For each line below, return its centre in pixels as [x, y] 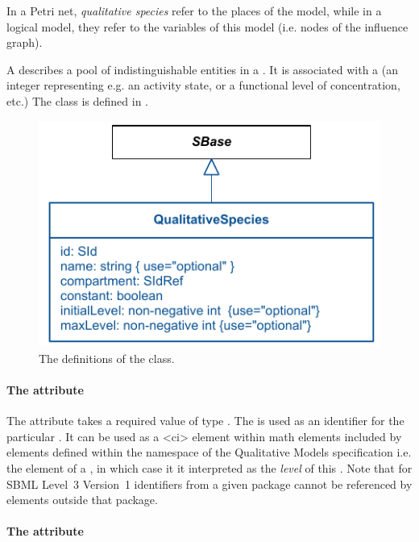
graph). [25, 42]
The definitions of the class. [107, 358]
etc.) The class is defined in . [77, 100]
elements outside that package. [82, 500]
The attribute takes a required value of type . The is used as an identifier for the [205, 421]
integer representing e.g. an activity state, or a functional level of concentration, [203, 85]
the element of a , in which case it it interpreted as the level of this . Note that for [209, 468]
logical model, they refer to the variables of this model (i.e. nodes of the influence [207, 26]
